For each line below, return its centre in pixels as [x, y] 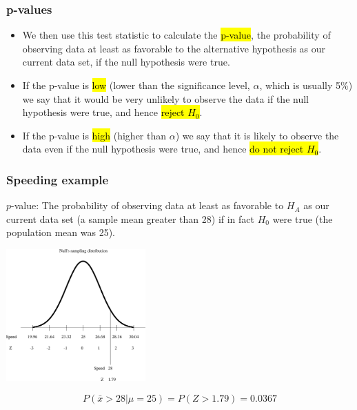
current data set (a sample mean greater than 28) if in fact [131, 218]
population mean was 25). [61, 232]
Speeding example [58, 179]
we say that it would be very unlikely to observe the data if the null [165, 98]
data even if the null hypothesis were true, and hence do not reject [163, 149]
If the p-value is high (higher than [94, 135]
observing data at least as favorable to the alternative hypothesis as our [174, 48]
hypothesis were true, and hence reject [103, 112]
